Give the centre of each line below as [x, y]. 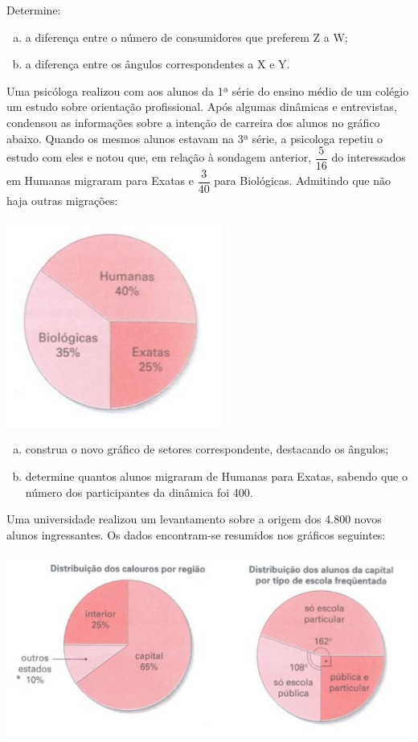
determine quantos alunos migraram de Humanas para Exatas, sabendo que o [216, 476]
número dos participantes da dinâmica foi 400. [139, 492]
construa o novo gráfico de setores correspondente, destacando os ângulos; [207, 449]
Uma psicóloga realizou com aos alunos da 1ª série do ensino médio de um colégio [208, 90]
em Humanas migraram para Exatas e [100, 180]
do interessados [369, 157]
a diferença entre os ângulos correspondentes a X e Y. [158, 64]
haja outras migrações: [62, 201]
